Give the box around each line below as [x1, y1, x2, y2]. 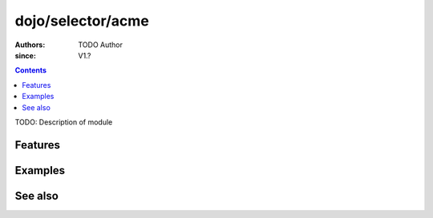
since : [14, 50, 36, 60]
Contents [14, 65, 47, 75]
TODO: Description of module [14, 117, 113, 127]
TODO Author [78, 40, 123, 50]
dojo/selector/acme [14, 12, 150, 30]
